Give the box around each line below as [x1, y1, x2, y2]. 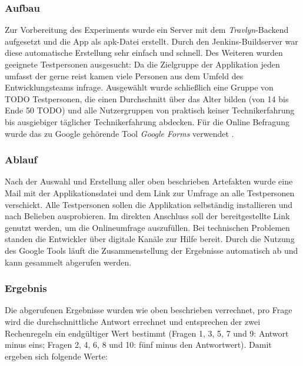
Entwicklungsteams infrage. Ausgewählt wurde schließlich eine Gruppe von [5, 81, 274, 93]
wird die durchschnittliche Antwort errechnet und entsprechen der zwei [5, 315, 261, 327]
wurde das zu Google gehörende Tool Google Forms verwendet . [5, 127, 234, 139]
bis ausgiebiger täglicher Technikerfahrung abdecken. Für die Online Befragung [5, 115, 289, 127]
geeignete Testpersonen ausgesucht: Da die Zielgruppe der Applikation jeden [5, 58, 280, 70]
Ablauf [5, 152, 38, 167]
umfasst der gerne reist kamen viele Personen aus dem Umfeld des [5, 69, 244, 82]
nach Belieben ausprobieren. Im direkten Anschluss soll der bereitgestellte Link [5, 210, 290, 222]
